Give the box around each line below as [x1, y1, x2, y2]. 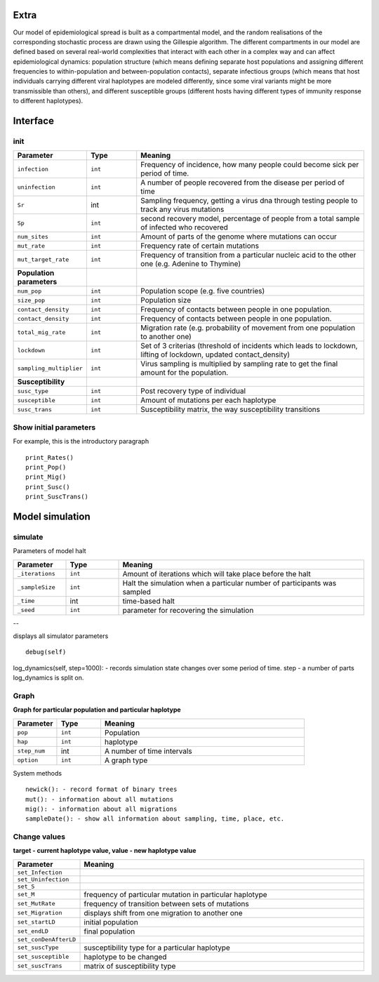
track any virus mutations [140, 204, 225, 214]
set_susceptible [17, 953, 69, 961]
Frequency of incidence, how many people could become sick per [140, 160, 359, 170]
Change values [13, 832, 66, 842]
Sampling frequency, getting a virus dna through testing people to [140, 196, 358, 206]
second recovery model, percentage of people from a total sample [140, 214, 360, 224]
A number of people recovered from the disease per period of [140, 178, 345, 187]
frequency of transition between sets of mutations [84, 898, 249, 908]
